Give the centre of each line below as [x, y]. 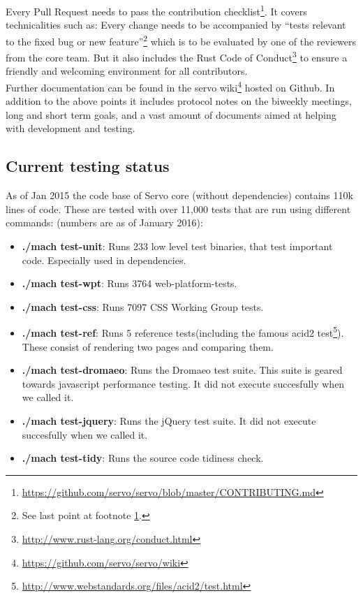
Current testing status [88, 166]
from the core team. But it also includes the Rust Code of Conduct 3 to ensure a [177, 56]
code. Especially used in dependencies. [104, 260]
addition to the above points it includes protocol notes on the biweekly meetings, [179, 101]
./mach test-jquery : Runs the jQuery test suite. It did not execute [169, 420]
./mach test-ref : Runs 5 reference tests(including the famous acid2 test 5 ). [183, 331]
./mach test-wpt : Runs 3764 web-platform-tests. [129, 283]
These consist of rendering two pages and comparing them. [148, 346]
